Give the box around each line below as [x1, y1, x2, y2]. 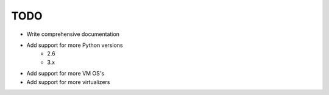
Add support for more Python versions [26, 41, 123, 49]
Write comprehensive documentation [26, 30, 120, 38]
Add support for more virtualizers [26, 78, 110, 85]
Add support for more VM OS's [26, 70, 105, 77]
